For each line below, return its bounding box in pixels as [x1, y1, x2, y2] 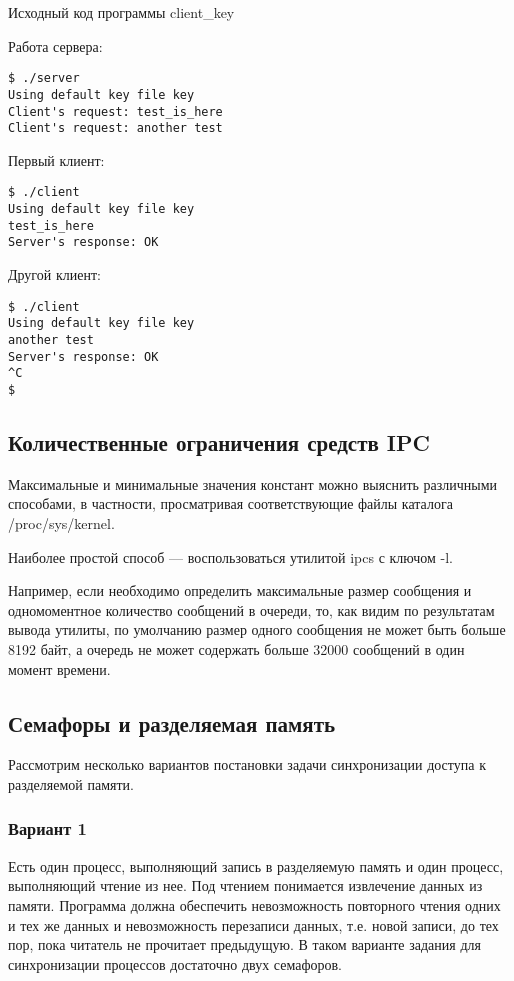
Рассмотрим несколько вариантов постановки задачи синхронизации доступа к [8, 754, 486, 775]
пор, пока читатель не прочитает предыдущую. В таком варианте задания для [8, 934, 481, 955]
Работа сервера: [8, 35, 103, 56]
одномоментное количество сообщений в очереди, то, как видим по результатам [8, 599, 495, 620]
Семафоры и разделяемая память [8, 707, 336, 738]
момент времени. [8, 658, 111, 679]
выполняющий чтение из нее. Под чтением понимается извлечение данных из [8, 875, 483, 896]
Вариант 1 [8, 816, 87, 841]
